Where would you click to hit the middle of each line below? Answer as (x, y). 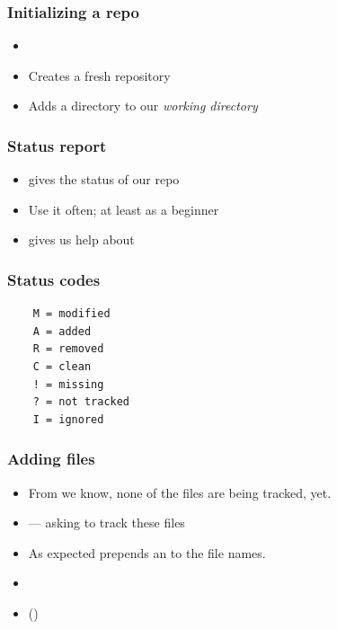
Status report (57, 145)
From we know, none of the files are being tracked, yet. (180, 492)
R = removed (68, 349)
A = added (62, 331)
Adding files (51, 459)
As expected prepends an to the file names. (147, 552)
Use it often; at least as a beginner (124, 209)
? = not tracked (81, 402)
